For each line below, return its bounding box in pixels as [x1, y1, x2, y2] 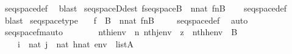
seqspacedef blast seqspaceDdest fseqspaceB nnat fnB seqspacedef [4, 2, 287, 14]
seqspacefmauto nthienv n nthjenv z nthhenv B [4, 25, 238, 38]
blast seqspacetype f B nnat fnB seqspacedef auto [4, 13, 248, 26]
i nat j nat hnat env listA [17, 37, 134, 50]
